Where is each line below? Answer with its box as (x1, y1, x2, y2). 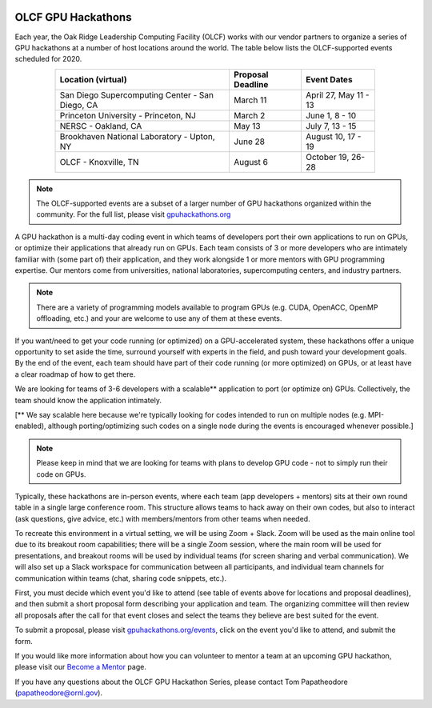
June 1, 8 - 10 (305, 110, 357, 121)
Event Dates (305, 74, 353, 85)
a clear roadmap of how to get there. (14, 369, 136, 379)
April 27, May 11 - (305, 89, 370, 100)
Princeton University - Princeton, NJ (59, 110, 196, 121)
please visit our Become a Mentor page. (14, 662, 147, 672)
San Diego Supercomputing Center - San (59, 89, 214, 100)
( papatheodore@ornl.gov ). (14, 688, 103, 698)
